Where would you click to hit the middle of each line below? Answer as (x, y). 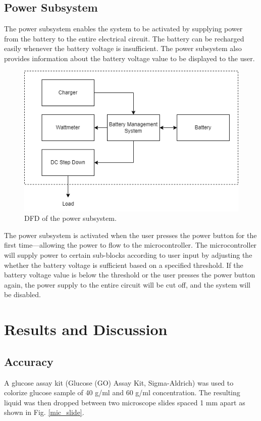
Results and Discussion (86, 329)
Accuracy (29, 361)
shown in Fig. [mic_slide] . (44, 412)
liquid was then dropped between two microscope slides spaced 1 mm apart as (125, 402)
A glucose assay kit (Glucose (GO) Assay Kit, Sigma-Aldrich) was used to (119, 382)
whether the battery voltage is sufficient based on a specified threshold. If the (124, 265)
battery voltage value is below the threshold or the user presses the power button (130, 275)
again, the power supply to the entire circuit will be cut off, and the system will (127, 284)
